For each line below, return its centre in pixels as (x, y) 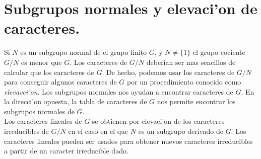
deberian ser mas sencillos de (191, 62)
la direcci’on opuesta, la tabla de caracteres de (76, 101)
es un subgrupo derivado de (181, 131)
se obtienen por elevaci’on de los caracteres (158, 121)
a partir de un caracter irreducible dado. (66, 151)
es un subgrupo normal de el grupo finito (84, 52)
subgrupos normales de (39, 111)
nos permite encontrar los (196, 101)
